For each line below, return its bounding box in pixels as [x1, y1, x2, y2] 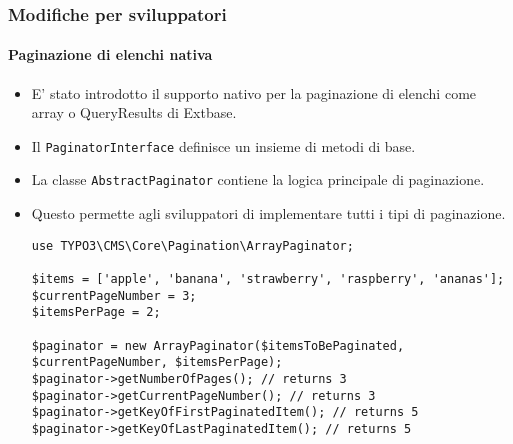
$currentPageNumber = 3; [31, 288, 197, 303]
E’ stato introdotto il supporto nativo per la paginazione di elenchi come [31, 82, 477, 103]
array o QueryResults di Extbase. [31, 102, 237, 123]
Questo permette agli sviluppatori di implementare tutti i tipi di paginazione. [31, 203, 506, 224]
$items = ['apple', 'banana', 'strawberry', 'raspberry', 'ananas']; [31, 272, 505, 287]
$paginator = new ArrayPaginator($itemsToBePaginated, [31, 338, 405, 353]
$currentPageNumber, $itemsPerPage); [31, 355, 283, 370]
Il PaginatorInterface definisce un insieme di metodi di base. [31, 135, 416, 156]
